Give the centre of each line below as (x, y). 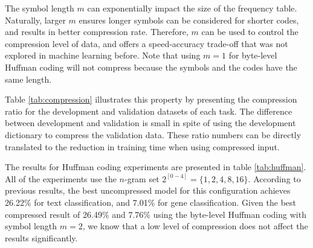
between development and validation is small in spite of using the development (150, 123)
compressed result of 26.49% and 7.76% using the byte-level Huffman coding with (156, 214)
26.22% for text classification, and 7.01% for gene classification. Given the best (150, 202)
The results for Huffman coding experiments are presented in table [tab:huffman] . (156, 167)
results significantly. (41, 237)
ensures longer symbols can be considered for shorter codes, (189, 20)
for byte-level (253, 55)
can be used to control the (250, 32)
